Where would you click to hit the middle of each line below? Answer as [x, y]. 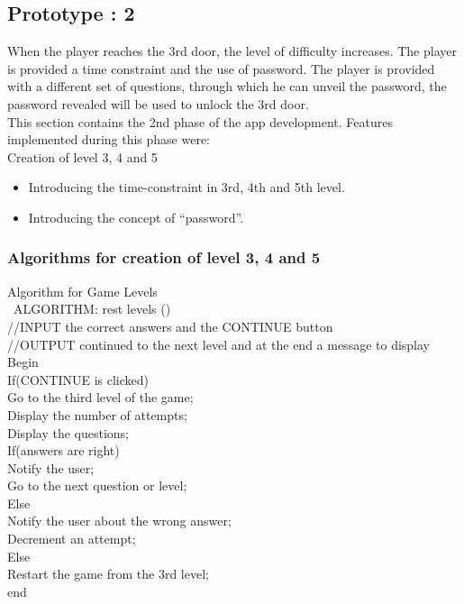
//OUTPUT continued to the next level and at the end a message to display [218, 344]
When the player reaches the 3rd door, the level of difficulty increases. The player [232, 51]
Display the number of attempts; [97, 414]
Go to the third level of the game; [100, 397]
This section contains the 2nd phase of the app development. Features [200, 121]
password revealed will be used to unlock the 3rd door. [158, 103]
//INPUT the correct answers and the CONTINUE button [170, 326]
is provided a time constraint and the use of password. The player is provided [221, 68]
